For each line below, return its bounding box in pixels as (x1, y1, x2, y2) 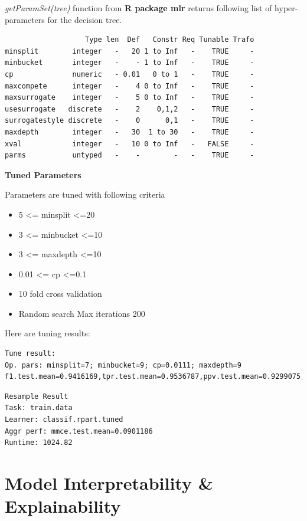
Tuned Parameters (5, 168, 81, 181)
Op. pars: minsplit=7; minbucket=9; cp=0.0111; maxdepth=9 (5, 361, 241, 369)
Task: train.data (5, 404, 73, 412)
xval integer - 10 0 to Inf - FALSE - (5, 139, 254, 148)
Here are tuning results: (5, 327, 90, 339)
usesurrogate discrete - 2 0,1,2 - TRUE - (5, 104, 254, 113)
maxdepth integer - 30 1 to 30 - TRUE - (5, 127, 254, 136)
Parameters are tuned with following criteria (5, 188, 165, 201)
